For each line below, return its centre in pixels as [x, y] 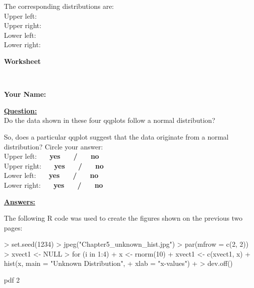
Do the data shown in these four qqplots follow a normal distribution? [110, 120]
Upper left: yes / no [52, 156]
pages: [13, 227]
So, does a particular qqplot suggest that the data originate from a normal [116, 136]
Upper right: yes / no [54, 165]
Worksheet [22, 61]
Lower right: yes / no [54, 185]
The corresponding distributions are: [59, 6]
